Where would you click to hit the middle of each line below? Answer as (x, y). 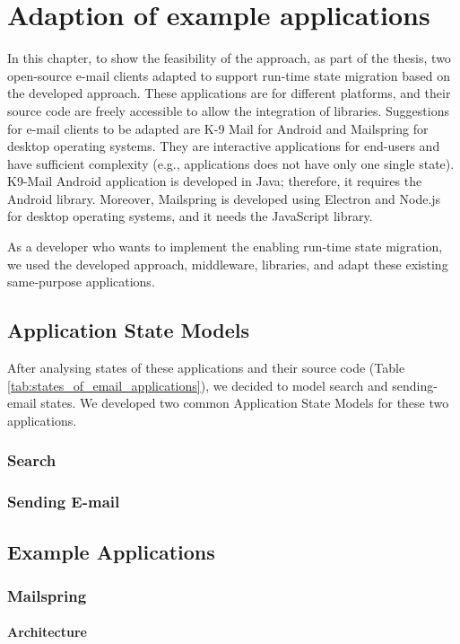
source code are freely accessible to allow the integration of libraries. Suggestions (228, 110)
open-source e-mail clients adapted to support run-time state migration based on (229, 75)
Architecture (47, 632)
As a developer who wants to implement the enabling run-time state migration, (225, 247)
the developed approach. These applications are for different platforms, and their (229, 93)
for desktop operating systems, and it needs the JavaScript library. (190, 216)
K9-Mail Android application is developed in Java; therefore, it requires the (215, 181)
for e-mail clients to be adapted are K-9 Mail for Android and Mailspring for (218, 128)
